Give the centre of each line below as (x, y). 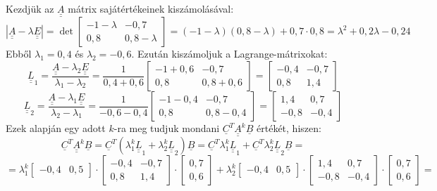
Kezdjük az (30, 8)
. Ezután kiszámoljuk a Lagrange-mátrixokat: (229, 54)
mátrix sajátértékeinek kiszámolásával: (151, 8)
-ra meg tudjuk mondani (167, 128)
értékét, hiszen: (289, 128)
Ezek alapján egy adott (56, 128)
